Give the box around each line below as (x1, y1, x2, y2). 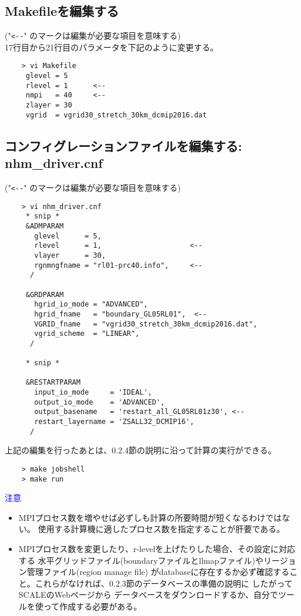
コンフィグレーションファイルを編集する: (5, 136, 242, 154)
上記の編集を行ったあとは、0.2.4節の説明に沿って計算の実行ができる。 (5, 444, 276, 456)
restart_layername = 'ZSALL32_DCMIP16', (34, 418, 195, 426)
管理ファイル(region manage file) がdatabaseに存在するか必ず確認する (26, 565, 290, 578)
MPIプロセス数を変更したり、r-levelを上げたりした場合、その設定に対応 (18, 543, 296, 555)
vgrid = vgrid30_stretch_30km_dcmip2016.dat (25, 110, 207, 119)
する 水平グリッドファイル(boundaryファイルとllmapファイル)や (18, 554, 263, 566)
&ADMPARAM (25, 221, 64, 230)
